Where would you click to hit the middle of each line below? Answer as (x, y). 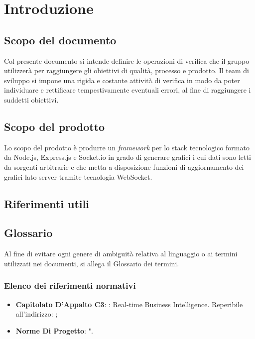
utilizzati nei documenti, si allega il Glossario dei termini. (92, 263)
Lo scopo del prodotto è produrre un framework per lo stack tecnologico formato (127, 147)
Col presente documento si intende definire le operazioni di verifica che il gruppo (127, 60)
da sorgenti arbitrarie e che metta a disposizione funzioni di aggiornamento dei (124, 167)
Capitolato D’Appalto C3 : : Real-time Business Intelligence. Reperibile (129, 304)
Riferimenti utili (47, 203)
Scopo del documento (60, 40)
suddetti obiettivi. (31, 99)
